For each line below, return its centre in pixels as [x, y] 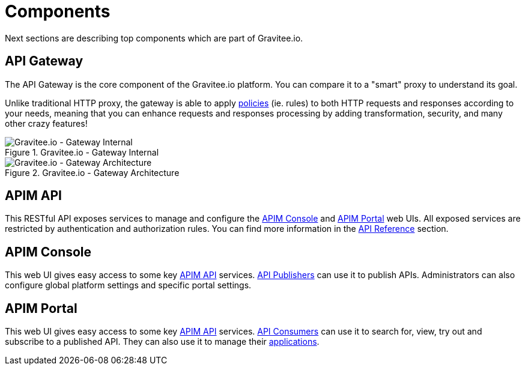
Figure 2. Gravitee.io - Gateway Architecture [92, 172]
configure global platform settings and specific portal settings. [128, 285]
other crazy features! [46, 123]
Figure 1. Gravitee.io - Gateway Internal [82, 152]
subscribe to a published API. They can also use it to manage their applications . [162, 342]
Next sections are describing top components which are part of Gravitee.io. [154, 38]
